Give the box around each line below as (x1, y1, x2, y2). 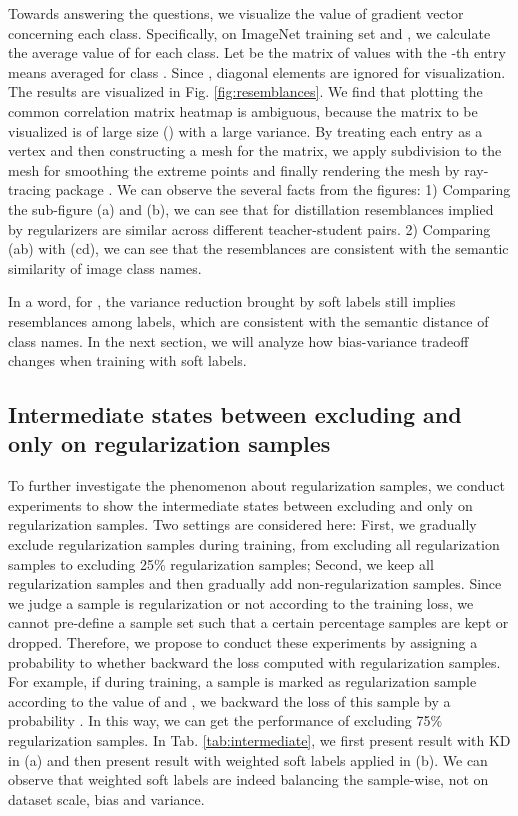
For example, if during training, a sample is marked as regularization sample (8, 671, 477, 692)
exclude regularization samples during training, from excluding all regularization (8, 534, 500, 555)
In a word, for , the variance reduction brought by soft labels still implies (8, 291, 456, 312)
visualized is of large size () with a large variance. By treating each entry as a (8, 120, 483, 141)
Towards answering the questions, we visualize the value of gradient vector (8, 3, 464, 23)
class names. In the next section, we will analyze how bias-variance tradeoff (8, 330, 469, 351)
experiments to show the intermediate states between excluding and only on (8, 494, 473, 515)
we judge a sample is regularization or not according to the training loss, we (8, 592, 474, 613)
